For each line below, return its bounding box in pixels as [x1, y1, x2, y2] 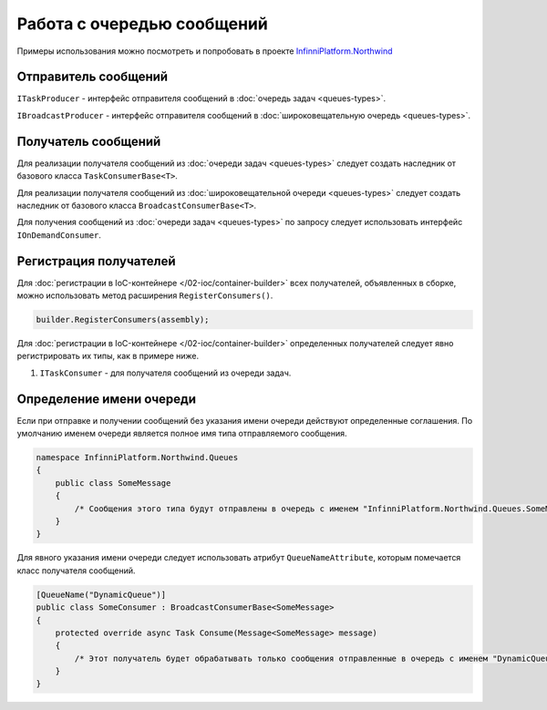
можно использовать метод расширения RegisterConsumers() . [16, 290, 273, 301]
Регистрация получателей [16, 253, 177, 269]
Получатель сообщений [16, 133, 161, 149]
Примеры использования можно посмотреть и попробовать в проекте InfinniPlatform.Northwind [16, 46, 393, 57]
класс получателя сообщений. [16, 565, 136, 576]
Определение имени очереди [16, 391, 196, 406]
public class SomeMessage [55, 478, 171, 488]
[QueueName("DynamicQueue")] [36, 589, 167, 600]
